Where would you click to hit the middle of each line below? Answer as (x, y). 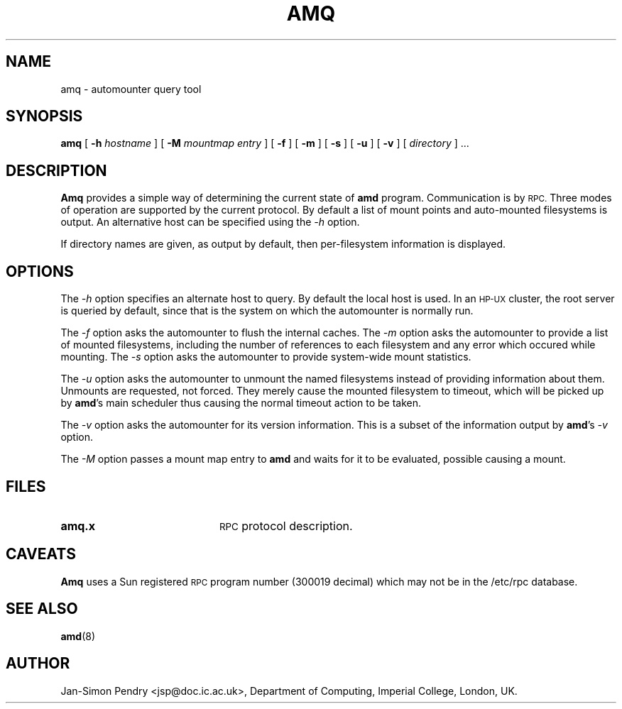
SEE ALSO (42, 609)
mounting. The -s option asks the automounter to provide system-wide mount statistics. (266, 357)
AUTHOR (38, 664)
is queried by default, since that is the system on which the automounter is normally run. (267, 311)
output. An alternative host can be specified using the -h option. (210, 222)
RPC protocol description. (286, 526)
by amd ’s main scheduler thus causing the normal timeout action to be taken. (241, 403)
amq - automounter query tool (131, 89)
